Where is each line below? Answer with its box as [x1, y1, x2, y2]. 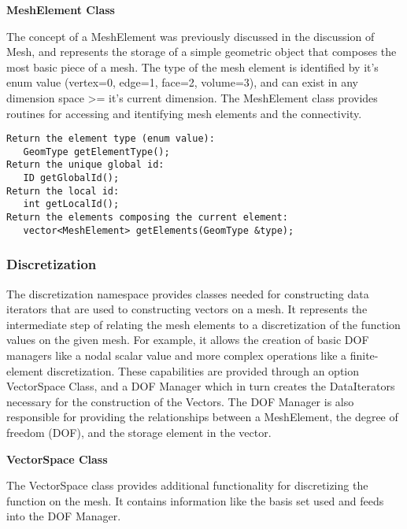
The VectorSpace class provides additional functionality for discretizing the [6, 477, 368, 494]
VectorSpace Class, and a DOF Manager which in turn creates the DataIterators [6, 378, 395, 394]
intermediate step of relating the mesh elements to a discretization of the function [6, 316, 401, 332]
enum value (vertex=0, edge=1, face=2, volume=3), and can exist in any [6, 74, 358, 91]
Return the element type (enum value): [6, 133, 215, 145]
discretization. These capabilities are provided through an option [46, 362, 360, 379]
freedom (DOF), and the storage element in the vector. [6, 424, 272, 440]
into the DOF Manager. [6, 508, 121, 524]
